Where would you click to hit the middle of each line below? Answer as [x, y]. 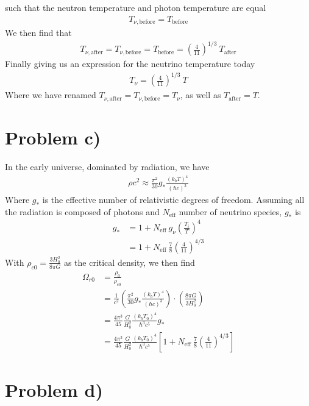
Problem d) [54, 390]
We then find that [38, 33]
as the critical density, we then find [129, 262]
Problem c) [53, 137]
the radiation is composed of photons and [82, 211]
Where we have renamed [51, 95]
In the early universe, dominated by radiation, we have [107, 166]
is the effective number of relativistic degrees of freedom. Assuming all [173, 200]
